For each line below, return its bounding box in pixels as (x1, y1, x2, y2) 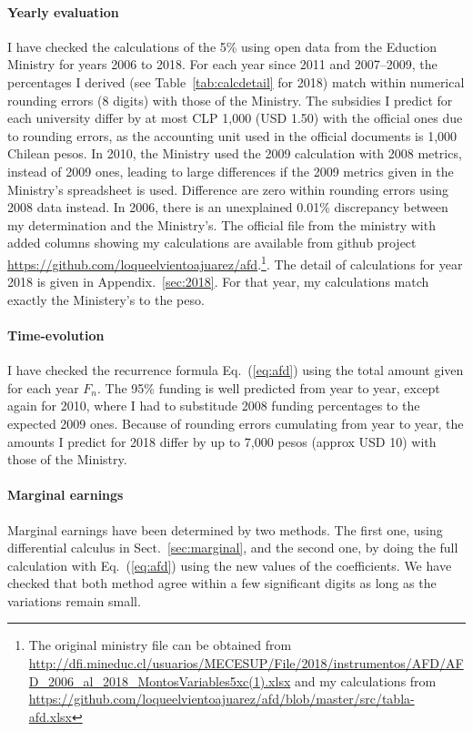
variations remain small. (7, 591, 141, 610)
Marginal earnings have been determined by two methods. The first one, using (7, 520, 443, 539)
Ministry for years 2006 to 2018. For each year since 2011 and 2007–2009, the (7, 55, 438, 74)
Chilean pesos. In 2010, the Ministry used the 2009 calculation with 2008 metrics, (7, 144, 462, 163)
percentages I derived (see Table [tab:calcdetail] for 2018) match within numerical (7, 72, 465, 91)
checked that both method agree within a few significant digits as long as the (7, 574, 437, 593)
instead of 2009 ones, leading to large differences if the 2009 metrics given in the (7, 161, 454, 180)
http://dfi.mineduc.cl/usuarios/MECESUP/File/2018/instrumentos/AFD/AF (28, 654, 464, 673)
